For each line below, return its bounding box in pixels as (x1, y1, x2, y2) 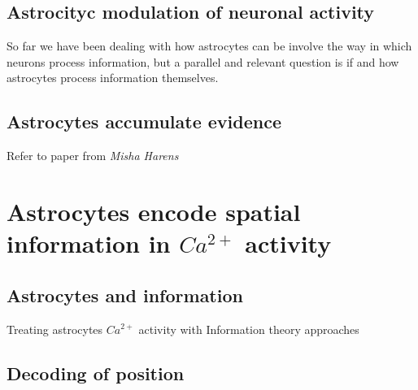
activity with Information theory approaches (138, 320, 359, 337)
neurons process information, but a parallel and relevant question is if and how (7, 53, 399, 70)
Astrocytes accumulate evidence (7, 109, 282, 134)
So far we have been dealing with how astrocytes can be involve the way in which (7, 37, 412, 54)
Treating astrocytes (7, 320, 103, 337)
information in (7, 227, 171, 260)
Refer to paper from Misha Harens (7, 147, 179, 164)
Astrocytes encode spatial (7, 194, 301, 227)
